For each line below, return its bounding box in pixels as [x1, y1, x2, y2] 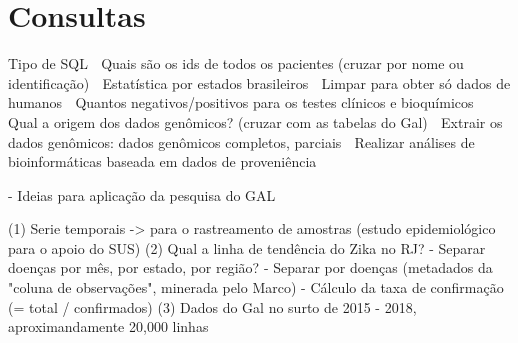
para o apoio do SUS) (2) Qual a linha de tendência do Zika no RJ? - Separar [8, 237, 486, 258]
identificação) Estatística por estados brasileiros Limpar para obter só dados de [8, 72, 511, 93]
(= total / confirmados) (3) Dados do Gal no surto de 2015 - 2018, [8, 296, 417, 317]
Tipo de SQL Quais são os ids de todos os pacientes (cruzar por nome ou [8, 53, 464, 74]
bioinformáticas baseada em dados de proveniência [8, 151, 317, 172]
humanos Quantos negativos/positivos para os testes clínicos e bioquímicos [8, 92, 474, 113]
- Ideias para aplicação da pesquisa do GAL [8, 184, 276, 205]
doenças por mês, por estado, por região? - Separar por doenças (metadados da [8, 257, 493, 278]
